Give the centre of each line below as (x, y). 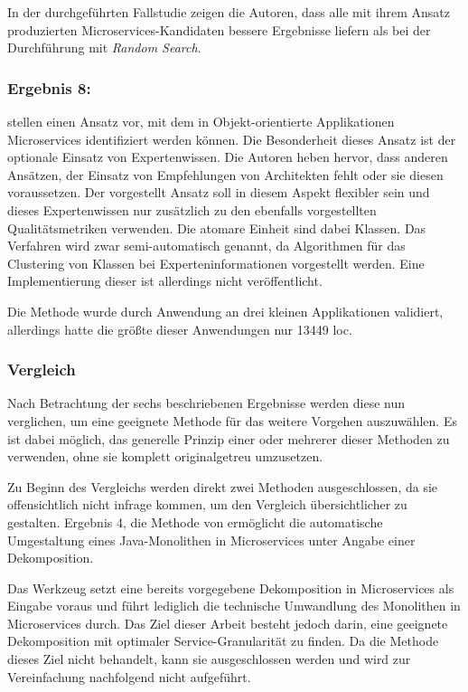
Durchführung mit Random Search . (104, 47)
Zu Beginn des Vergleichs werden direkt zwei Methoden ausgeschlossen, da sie (223, 486)
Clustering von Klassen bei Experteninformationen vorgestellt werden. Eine (216, 263)
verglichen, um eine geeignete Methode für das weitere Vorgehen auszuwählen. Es (232, 420)
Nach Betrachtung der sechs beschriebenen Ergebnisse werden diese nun (206, 403)
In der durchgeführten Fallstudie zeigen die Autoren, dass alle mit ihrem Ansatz (229, 12)
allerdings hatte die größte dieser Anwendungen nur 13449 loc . (180, 329)
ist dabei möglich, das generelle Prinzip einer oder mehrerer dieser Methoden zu (229, 438)
